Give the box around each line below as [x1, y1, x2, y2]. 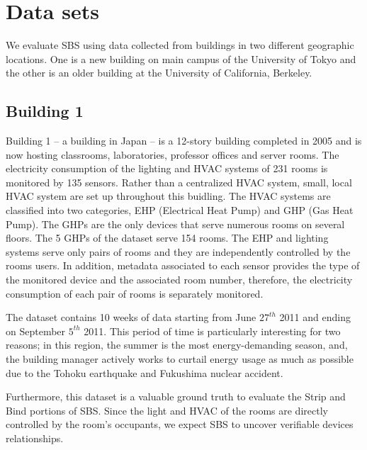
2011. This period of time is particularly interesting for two [84, 323, 341, 338]
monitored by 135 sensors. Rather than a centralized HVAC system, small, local [6, 174, 352, 189]
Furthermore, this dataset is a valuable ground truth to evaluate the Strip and [6, 389, 346, 404]
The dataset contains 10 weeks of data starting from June [6, 310, 256, 325]
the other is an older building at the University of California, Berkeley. [6, 65, 312, 80]
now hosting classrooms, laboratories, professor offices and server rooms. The [6, 147, 339, 162]
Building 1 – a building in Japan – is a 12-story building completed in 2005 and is [6, 133, 362, 148]
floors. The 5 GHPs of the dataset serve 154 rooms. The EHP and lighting [6, 230, 329, 245]
